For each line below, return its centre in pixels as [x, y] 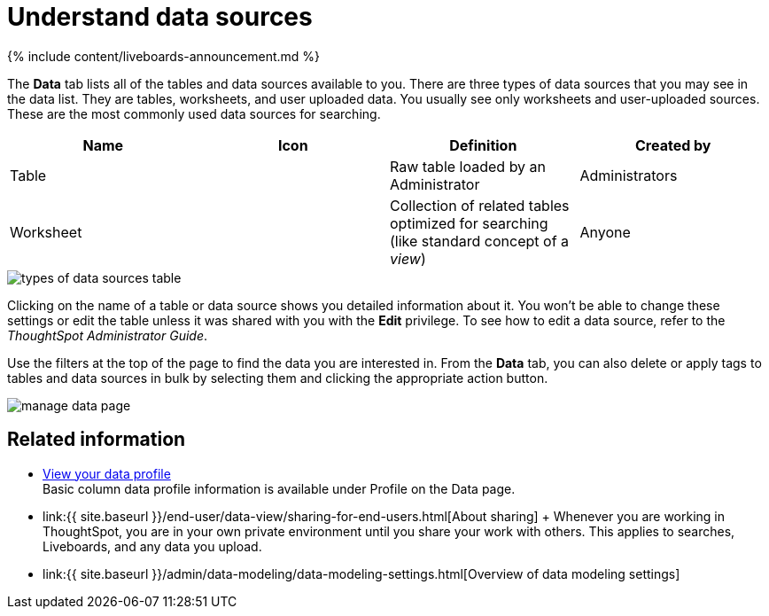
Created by [673, 145]
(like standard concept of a [480, 241]
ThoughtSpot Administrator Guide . [108, 335]
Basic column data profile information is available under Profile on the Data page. [279, 488]
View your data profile [107, 473]
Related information [97, 440]
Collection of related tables [480, 205]
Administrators [629, 175]
